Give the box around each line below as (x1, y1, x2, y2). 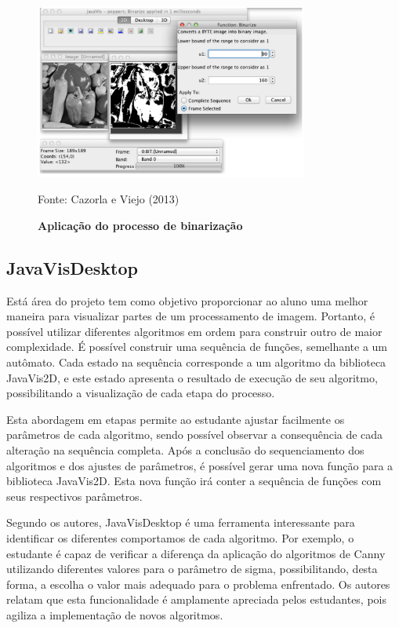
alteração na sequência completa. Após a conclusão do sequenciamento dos (6, 441, 365, 458)
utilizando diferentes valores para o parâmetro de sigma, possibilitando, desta (6, 560, 378, 577)
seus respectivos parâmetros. (6, 487, 143, 504)
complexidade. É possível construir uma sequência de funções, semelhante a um (6, 338, 388, 355)
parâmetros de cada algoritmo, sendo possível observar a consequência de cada (6, 426, 383, 443)
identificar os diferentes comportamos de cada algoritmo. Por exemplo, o (6, 529, 354, 546)
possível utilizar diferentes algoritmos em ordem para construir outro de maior (6, 323, 383, 339)
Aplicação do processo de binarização (38, 217, 243, 233)
